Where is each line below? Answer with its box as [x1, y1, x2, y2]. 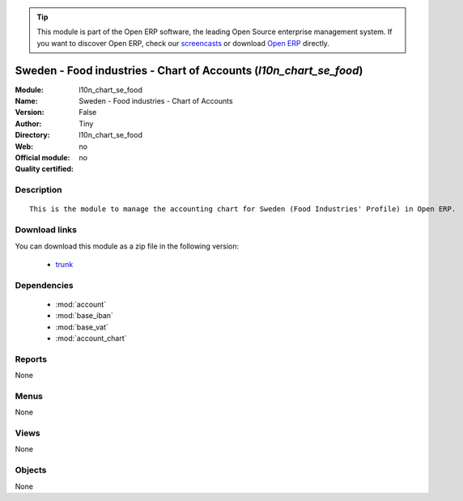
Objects [15, 465, 47, 476]
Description [15, 185, 62, 196]
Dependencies [15, 279, 74, 291]
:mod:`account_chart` [55, 333, 127, 343]
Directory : [15, 130, 50, 140]
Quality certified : [15, 164, 74, 174]
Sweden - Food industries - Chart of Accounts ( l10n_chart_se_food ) [15, 63, 363, 77]
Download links [15, 224, 77, 236]
